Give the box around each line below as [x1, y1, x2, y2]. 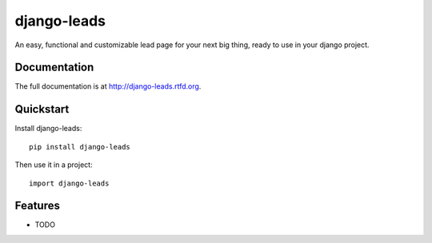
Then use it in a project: [14, 160, 93, 169]
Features [14, 199, 60, 213]
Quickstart [14, 102, 70, 116]
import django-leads [29, 178, 110, 188]
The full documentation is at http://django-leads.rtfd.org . [14, 82, 202, 91]
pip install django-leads [29, 142, 131, 151]
